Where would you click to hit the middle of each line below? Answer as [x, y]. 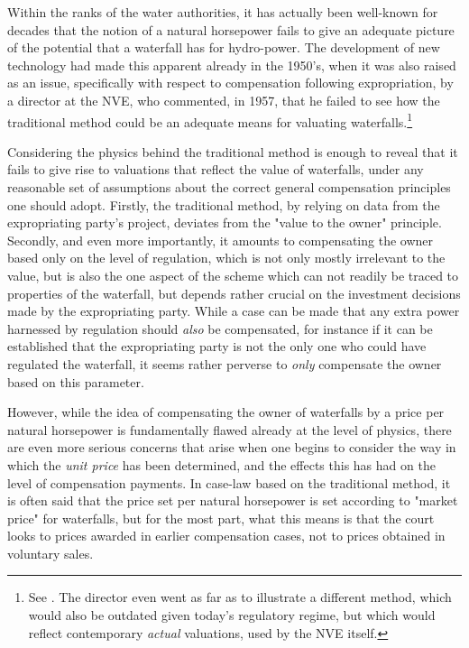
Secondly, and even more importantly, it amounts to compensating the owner [221, 240]
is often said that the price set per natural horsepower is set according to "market [233, 500]
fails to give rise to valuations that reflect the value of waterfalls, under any [216, 169]
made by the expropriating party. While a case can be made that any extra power [234, 311]
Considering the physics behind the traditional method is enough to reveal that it [233, 151]
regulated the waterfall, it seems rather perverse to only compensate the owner [225, 363]
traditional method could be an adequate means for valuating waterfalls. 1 [210, 120]
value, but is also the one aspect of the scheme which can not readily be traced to [233, 275]
